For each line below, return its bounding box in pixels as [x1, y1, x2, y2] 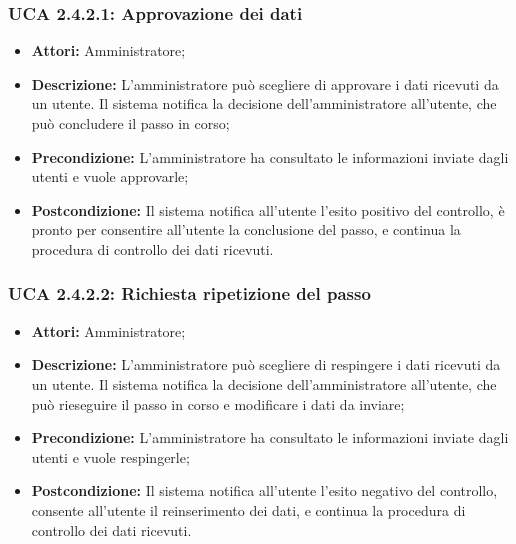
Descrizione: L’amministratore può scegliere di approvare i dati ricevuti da [31, 73, 499, 94]
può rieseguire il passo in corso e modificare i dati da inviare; [31, 393, 405, 414]
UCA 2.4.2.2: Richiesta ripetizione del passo [8, 281, 371, 306]
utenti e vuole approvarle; [31, 166, 189, 187]
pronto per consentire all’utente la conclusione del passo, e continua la [31, 219, 461, 240]
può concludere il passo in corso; [31, 113, 230, 133]
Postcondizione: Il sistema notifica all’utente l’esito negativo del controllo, [31, 480, 498, 501]
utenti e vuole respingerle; [31, 446, 190, 467]
